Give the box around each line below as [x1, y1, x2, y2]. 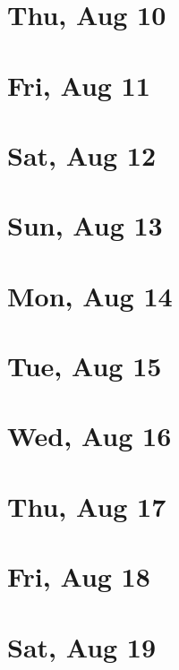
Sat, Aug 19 [7, 628, 157, 665]
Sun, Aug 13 [7, 207, 163, 244]
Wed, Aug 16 [7, 417, 172, 454]
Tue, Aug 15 [7, 348, 162, 384]
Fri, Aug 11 [7, 66, 150, 103]
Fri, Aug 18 [7, 558, 150, 595]
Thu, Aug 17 [7, 487, 166, 524]
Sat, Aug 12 [7, 136, 157, 173]
